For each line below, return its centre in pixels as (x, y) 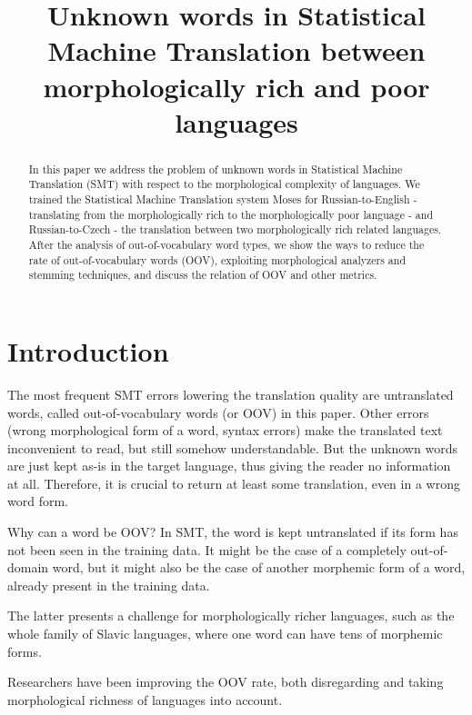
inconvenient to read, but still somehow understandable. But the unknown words (232, 447)
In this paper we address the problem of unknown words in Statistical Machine (216, 169)
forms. (25, 651)
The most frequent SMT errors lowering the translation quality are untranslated (231, 394)
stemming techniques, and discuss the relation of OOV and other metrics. (203, 275)
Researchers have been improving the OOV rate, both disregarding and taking (226, 682)
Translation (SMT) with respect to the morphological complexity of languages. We (224, 184)
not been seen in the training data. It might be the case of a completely (207, 549)
